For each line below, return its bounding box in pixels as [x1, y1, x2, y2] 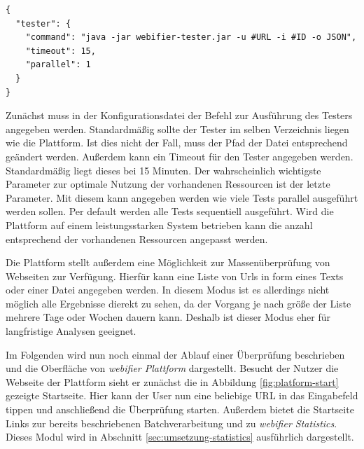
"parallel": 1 [25, 60, 91, 70]
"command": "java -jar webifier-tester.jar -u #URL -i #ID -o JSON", [25, 32, 357, 43]
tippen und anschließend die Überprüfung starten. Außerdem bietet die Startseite [6, 402, 354, 417]
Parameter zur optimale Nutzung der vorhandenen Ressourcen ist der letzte [6, 177, 330, 191]
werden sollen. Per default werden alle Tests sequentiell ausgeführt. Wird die [6, 204, 334, 219]
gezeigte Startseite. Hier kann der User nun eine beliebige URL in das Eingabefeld [6, 388, 358, 403]
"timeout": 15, [25, 46, 96, 56]
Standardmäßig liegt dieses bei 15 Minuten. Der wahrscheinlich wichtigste [6, 163, 321, 177]
